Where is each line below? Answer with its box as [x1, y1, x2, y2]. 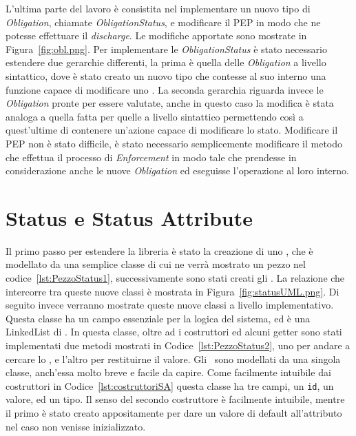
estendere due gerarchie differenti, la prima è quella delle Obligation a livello [6, 55, 326, 70]
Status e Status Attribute [6, 203, 253, 231]
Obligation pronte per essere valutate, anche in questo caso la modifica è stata [6, 96, 334, 110]
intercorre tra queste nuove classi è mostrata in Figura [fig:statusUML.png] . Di [6, 284, 339, 298]
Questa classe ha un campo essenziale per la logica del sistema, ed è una [6, 311, 311, 325]
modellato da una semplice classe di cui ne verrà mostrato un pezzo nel [6, 257, 306, 271]
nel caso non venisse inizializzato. [6, 419, 146, 433]
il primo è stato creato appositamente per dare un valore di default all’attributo [6, 406, 342, 420]
